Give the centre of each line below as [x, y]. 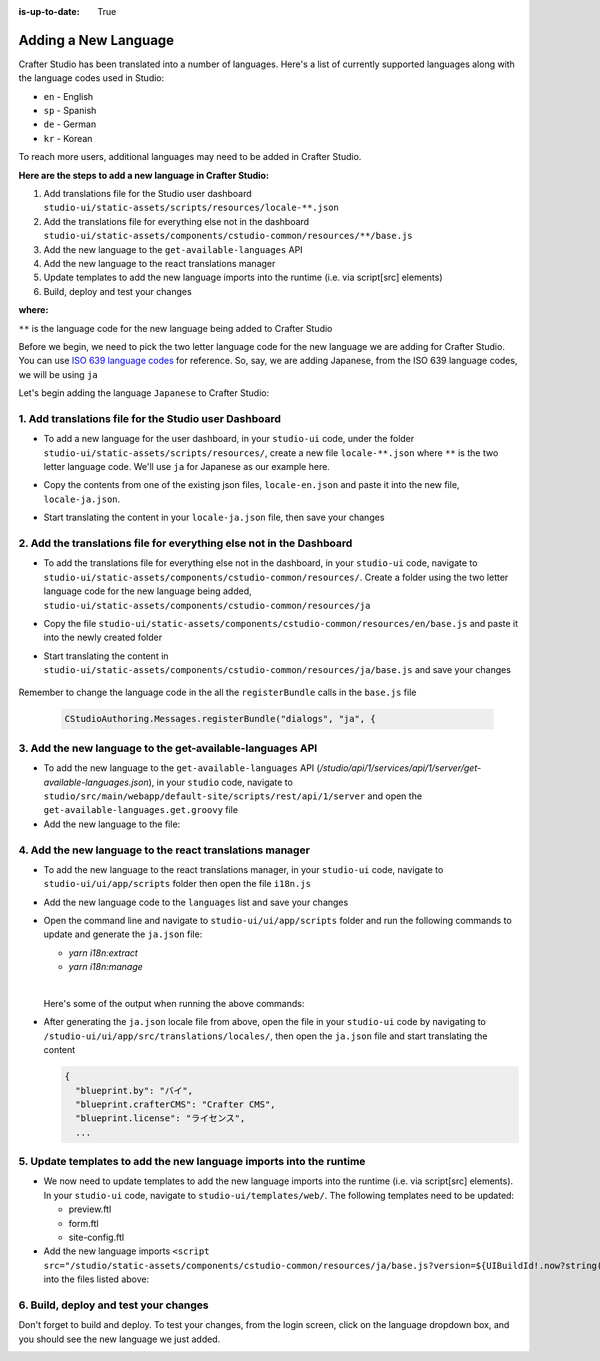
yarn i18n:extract [103, 952]
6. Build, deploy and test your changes [113, 1305]
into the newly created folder [103, 637]
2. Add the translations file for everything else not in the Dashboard [185, 543]
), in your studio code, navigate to [221, 782]
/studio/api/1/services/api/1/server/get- [400, 768]
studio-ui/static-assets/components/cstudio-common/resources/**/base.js [228, 236]
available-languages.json [96, 782]
